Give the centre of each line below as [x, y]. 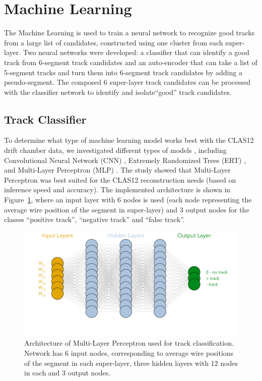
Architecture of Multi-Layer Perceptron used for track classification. [129, 343]
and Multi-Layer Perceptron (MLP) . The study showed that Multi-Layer [117, 170]
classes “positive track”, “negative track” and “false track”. [94, 219]
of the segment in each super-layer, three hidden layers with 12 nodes [131, 363]
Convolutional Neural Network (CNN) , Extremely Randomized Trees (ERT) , [125, 160]
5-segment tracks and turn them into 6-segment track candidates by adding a [123, 72]
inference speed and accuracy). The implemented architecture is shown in [117, 189]
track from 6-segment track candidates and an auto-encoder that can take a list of [131, 62]
